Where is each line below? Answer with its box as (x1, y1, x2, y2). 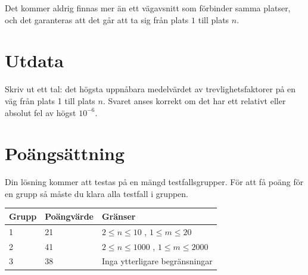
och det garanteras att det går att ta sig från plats (5, 13, 189, 26)
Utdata (5, 48, 64, 73)
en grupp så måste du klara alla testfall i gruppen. (5, 187, 188, 199)
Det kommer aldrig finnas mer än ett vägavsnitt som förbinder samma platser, (5, 2, 291, 14)
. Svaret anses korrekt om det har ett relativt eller (102, 94, 286, 107)
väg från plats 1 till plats (5, 94, 95, 107)
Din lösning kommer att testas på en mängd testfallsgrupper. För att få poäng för (5, 176, 304, 188)
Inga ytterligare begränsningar (101, 255, 213, 267)
